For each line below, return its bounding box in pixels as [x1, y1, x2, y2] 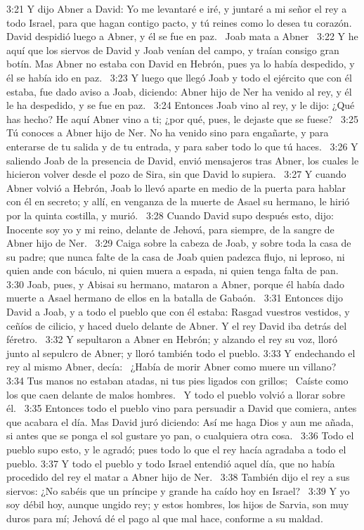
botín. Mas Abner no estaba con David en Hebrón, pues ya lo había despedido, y [6, 56, 355, 71]
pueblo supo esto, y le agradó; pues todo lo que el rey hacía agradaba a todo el [6, 442, 346, 456]
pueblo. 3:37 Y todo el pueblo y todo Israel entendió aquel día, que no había [6, 455, 335, 470]
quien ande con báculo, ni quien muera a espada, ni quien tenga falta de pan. [6, 263, 339, 278]
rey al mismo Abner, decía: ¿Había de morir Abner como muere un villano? [6, 359, 337, 374]
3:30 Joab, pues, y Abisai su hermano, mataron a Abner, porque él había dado [6, 276, 344, 291]
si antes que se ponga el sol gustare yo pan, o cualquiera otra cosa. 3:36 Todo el [6, 428, 354, 443]
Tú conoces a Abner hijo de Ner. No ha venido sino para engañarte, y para [6, 125, 329, 140]
